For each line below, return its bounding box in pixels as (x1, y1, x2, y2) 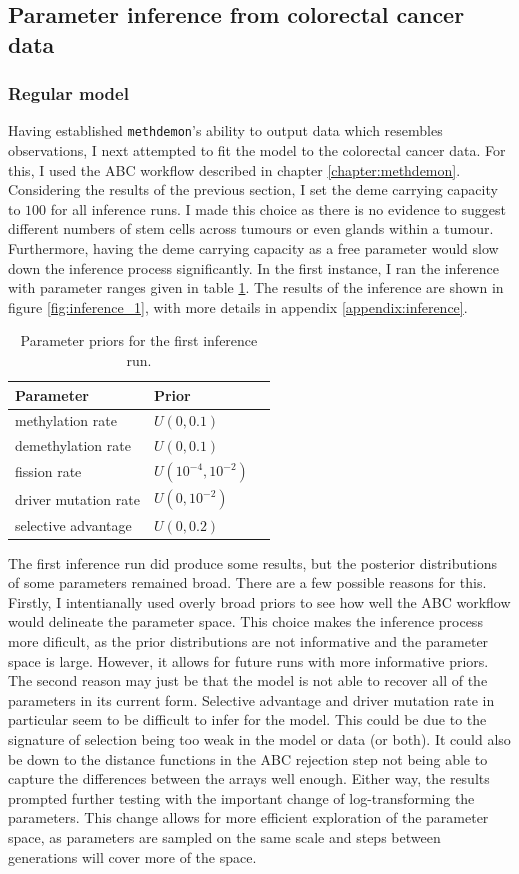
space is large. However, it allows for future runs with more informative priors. (8, 650, 489, 671)
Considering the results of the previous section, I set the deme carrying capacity (8, 179, 498, 200)
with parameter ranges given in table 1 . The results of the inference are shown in (8, 277, 504, 298)
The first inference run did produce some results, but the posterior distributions (8, 552, 497, 573)
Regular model (8, 81, 129, 106)
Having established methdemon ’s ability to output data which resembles (8, 120, 443, 141)
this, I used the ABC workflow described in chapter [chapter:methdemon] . (8, 159, 461, 180)
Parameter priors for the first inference (20, 330, 258, 351)
